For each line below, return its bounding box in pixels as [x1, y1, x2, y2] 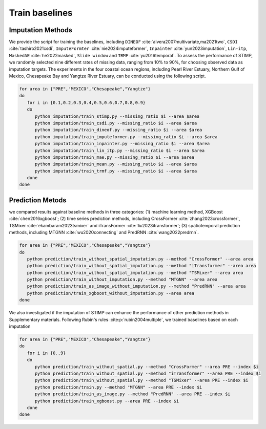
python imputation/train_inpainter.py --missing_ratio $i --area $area [35, 141, 210, 147]
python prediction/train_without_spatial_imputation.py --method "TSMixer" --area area [27, 270, 244, 276]
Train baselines [9, 7, 73, 18]
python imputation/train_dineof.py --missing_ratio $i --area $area [35, 127, 203, 133]
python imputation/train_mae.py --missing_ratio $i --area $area [35, 154, 195, 160]
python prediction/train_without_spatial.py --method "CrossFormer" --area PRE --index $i [35, 364, 259, 369]
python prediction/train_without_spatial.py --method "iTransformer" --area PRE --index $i [35, 370, 261, 376]
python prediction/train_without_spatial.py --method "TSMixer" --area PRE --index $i [35, 378, 248, 383]
